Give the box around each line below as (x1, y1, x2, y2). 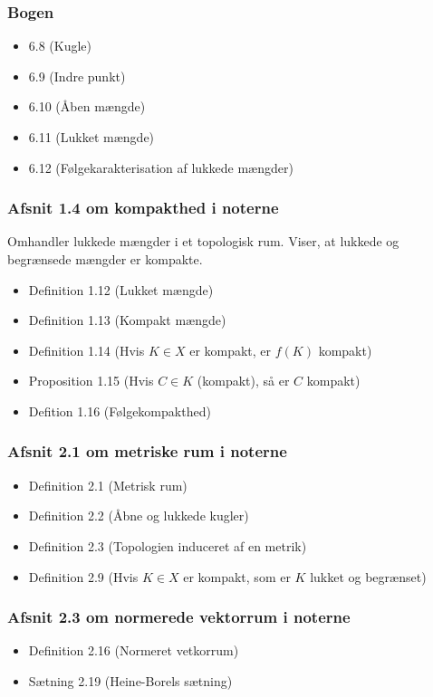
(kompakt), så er (197, 371, 290, 390)
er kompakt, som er (183, 567, 291, 586)
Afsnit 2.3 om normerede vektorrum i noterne (7, 606, 351, 628)
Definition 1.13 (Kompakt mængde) (28, 310, 226, 329)
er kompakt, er (189, 340, 272, 359)
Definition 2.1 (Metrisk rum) (28, 475, 188, 494)
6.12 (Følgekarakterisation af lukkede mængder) (28, 158, 293, 177)
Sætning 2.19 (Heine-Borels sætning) (28, 671, 233, 690)
